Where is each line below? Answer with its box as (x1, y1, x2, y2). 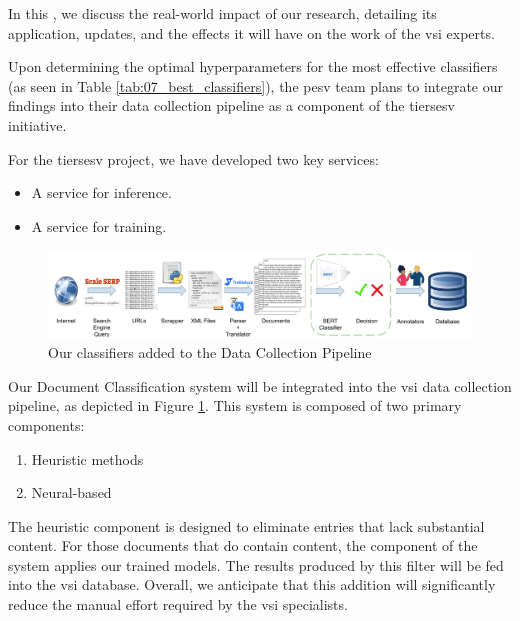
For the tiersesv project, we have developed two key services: (8, 148, 379, 169)
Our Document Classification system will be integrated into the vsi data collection (8, 375, 512, 396)
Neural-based (31, 482, 112, 503)
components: (8, 414, 85, 435)
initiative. (8, 114, 67, 135)
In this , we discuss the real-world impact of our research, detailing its (8, 3, 437, 23)
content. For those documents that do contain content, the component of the (8, 535, 478, 556)
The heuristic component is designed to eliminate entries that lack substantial (8, 515, 485, 536)
